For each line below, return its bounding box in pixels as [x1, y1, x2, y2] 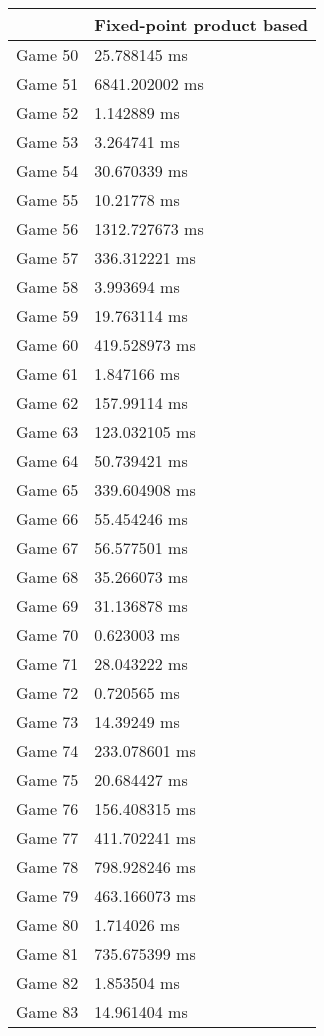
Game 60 [16, 333, 79, 356]
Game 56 [16, 217, 79, 240]
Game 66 [16, 507, 79, 530]
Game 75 [16, 768, 79, 791]
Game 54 [16, 159, 79, 182]
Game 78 [16, 855, 79, 878]
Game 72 [16, 681, 79, 704]
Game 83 [16, 1000, 79, 1023]
